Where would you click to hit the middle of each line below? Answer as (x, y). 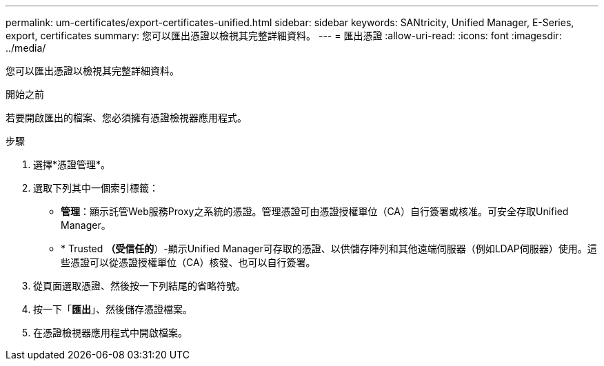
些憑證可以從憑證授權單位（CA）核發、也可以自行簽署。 (188, 262)
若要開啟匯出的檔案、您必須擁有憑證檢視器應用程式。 (126, 118)
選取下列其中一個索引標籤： (96, 188)
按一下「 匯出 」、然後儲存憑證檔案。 (113, 309)
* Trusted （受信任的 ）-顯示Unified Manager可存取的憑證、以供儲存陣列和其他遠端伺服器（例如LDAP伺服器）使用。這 (329, 248)
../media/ (26, 48)
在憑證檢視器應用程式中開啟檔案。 (110, 333)
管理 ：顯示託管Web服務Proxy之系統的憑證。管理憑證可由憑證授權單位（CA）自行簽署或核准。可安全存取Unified (315, 211)
